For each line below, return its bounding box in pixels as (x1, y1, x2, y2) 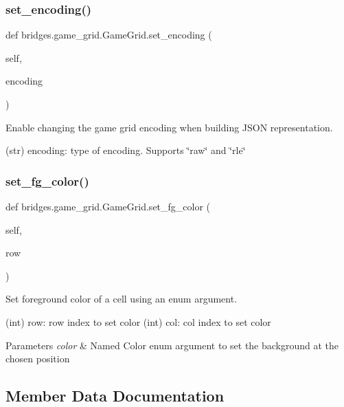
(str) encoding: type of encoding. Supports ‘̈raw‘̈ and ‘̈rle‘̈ (5, 143, 246, 157)
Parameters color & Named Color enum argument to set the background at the (5, 338, 339, 352)
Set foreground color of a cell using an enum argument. (5, 291, 238, 306)
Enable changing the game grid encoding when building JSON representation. (5, 120, 333, 134)
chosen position (5, 351, 70, 366)
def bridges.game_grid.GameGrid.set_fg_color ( (5, 199, 211, 213)
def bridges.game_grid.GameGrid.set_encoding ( (5, 27, 212, 42)
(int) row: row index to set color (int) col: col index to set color (5, 314, 271, 329)
